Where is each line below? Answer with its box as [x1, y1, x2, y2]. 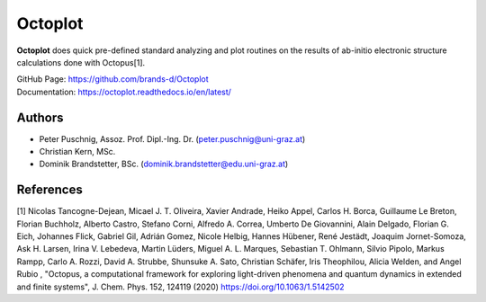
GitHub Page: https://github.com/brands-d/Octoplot [16, 74, 209, 84]
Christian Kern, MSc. [39, 147, 116, 157]
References [16, 182, 83, 198]
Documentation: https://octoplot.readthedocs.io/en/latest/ [16, 86, 231, 97]
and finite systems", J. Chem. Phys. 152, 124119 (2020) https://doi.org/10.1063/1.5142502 [16, 281, 346, 292]
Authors [16, 110, 64, 125]
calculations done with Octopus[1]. [16, 57, 146, 67]
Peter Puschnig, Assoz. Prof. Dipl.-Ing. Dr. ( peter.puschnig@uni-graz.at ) [39, 133, 306, 144]
